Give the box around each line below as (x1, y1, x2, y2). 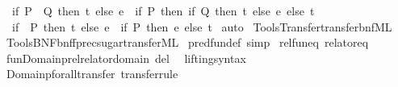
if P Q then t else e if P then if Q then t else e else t (11, 2, 315, 19)
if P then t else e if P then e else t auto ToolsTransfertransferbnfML (11, 18, 392, 35)
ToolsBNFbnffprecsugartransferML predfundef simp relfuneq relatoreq (6, 34, 369, 51)
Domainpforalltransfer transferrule (6, 65, 178, 82)
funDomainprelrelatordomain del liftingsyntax (6, 49, 246, 66)
